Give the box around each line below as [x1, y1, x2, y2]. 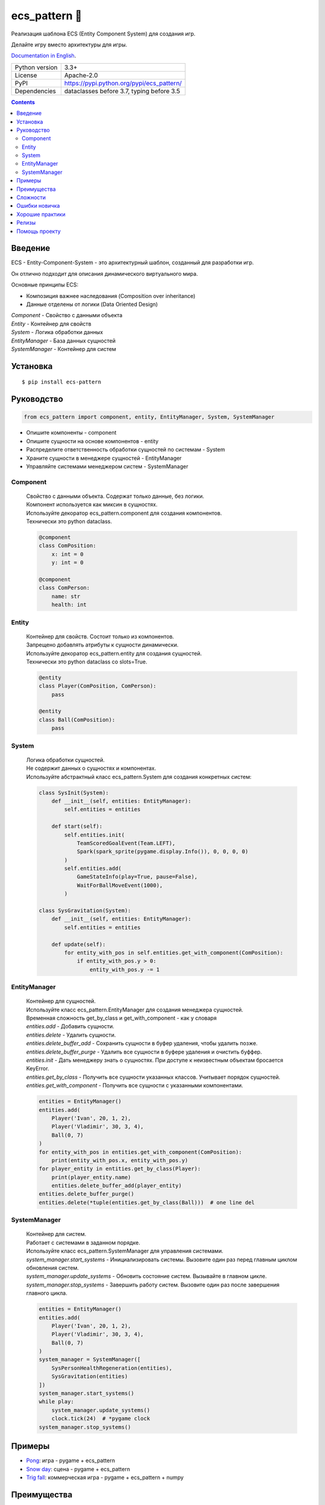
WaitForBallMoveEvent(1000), [76, 882, 163, 889]
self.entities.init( [64, 831, 125, 838]
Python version [14, 63, 58, 72]
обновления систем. [26, 1264, 79, 1271]
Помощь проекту [16, 228, 61, 235]
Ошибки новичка [16, 202, 60, 209]
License [14, 71, 37, 79]
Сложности [16, 194, 46, 201]
